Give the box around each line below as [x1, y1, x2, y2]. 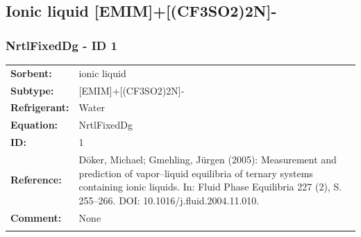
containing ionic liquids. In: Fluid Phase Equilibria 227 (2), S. [78, 179, 342, 194]
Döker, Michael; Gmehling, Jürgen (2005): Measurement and [78, 152, 337, 166]
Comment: [10, 210, 62, 224]
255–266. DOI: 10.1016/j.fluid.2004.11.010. [78, 193, 260, 207]
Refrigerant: [10, 100, 69, 115]
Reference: [10, 172, 62, 187]
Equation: [10, 117, 58, 132]
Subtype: [10, 83, 54, 97]
